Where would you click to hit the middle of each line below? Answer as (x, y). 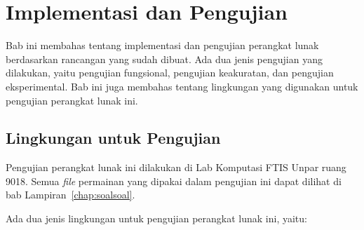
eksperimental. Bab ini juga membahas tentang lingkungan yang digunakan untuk (182, 86)
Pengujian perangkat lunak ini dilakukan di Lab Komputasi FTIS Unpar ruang (176, 167)
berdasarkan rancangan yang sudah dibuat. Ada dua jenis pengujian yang (164, 59)
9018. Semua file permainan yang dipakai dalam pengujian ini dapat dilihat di (174, 181)
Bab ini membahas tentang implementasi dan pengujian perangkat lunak (162, 45)
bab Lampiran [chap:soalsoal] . (70, 195)
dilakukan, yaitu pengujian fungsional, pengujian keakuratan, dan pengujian (170, 73)
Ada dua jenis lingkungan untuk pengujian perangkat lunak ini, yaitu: (156, 218)
